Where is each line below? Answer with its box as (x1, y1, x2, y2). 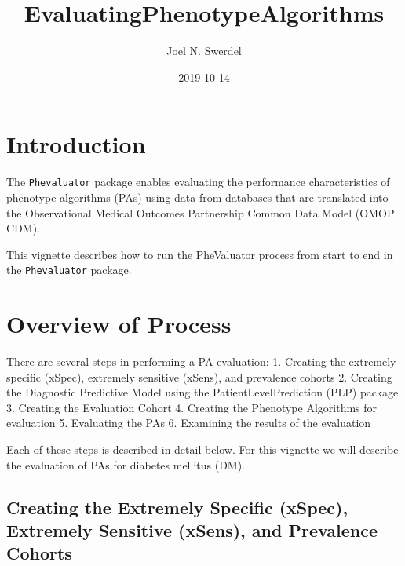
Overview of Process (6, 308, 232, 340)
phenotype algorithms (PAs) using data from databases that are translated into (6, 188, 389, 205)
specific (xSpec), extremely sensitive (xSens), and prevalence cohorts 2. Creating (6, 368, 392, 385)
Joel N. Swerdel (166, 42, 242, 59)
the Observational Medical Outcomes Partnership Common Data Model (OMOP (6, 204, 395, 221)
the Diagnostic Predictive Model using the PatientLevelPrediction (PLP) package (6, 384, 399, 400)
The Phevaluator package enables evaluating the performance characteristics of (6, 173, 390, 190)
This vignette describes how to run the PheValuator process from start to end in (6, 246, 393, 262)
